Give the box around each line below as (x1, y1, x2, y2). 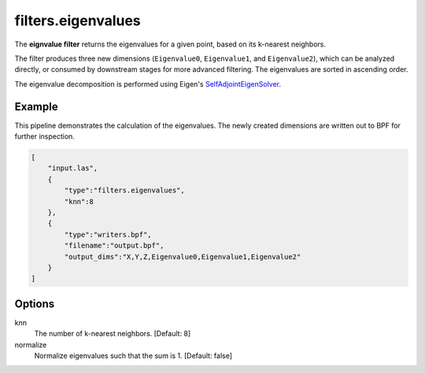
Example (14, 99, 58, 114)
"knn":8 (64, 197, 94, 206)
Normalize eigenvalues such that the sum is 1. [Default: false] (34, 351, 232, 360)
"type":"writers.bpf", (64, 229, 153, 239)
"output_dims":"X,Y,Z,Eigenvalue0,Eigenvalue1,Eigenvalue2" (64, 252, 301, 261)
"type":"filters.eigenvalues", (64, 186, 185, 195)
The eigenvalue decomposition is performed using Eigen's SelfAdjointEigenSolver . (14, 79, 282, 88)
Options (14, 297, 55, 311)
